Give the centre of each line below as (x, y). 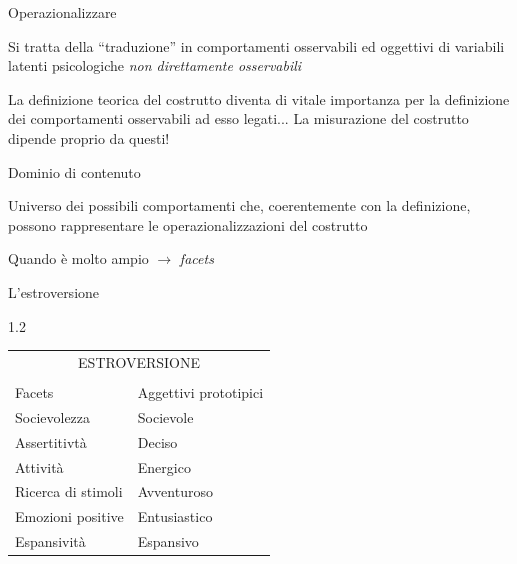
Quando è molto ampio (78, 258)
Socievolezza (53, 416)
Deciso (157, 441)
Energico (164, 466)
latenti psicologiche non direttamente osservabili (155, 65)
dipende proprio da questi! (89, 137)
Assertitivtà (51, 441)
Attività (39, 466)
